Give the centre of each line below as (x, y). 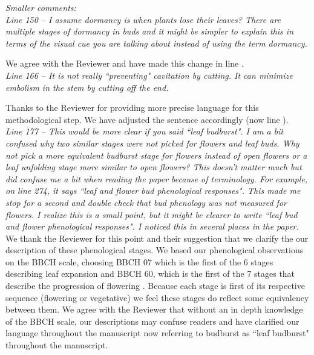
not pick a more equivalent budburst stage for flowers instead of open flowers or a (156, 155)
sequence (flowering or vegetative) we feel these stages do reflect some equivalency (157, 297)
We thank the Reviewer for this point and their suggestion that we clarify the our (157, 238)
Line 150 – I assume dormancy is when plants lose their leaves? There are (143, 19)
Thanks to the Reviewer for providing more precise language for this (132, 108)
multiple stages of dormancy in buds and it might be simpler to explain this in (149, 31)
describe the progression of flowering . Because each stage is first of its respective (155, 286)
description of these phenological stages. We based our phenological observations (155, 250)
